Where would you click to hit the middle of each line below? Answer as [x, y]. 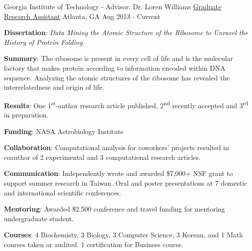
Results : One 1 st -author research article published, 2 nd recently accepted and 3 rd [126, 104]
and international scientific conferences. [63, 192]
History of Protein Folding [43, 42]
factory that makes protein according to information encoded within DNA [115, 68]
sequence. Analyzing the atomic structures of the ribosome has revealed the [117, 77]
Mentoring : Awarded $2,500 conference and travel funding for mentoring [115, 209]
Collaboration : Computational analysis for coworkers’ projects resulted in [116, 147]
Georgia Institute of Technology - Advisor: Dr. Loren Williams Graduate [113, 6]
